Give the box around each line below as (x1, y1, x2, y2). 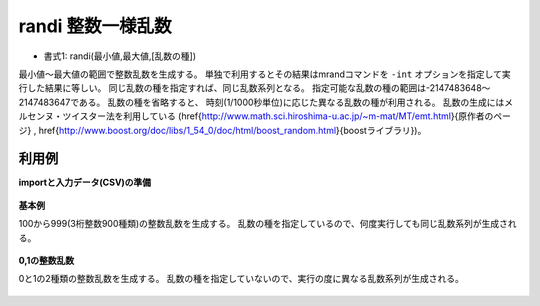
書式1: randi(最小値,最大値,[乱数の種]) (43, 50, 197, 62)
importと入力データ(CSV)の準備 (18, 176, 152, 189)
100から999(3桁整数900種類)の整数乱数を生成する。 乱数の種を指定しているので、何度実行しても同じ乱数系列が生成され (18, 218, 517, 230)
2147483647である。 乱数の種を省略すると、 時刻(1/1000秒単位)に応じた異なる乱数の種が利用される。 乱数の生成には (18, 96, 505, 108)
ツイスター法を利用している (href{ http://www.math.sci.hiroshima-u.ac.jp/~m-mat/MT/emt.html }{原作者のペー (61, 110, 512, 122)
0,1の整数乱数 (18, 254, 75, 266)
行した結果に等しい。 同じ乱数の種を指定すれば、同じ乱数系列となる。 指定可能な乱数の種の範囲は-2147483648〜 (18, 82, 491, 94)
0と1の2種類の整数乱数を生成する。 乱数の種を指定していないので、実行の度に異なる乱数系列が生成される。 (18, 273, 465, 285)
